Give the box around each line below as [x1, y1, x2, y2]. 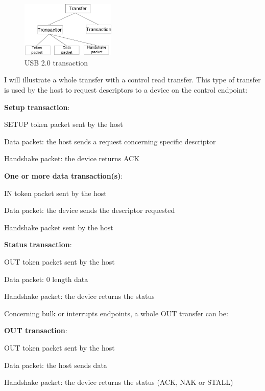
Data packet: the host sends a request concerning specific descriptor [4, 136, 216, 146]
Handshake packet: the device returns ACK [4, 153, 140, 164]
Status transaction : [4, 239, 72, 250]
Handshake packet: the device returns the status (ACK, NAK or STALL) [4, 377, 233, 387]
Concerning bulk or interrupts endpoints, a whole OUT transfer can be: [4, 308, 228, 318]
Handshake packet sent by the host [4, 222, 113, 232]
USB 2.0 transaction [25, 57, 88, 68]
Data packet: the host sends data [4, 359, 107, 370]
